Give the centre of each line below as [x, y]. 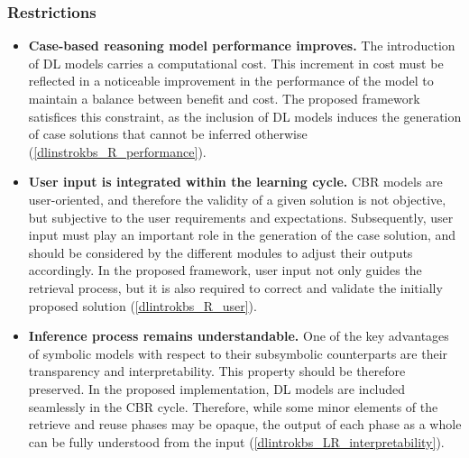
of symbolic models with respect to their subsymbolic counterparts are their [238, 353]
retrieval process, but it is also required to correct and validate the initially [235, 287]
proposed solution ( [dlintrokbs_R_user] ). [143, 305]
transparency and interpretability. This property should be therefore [217, 371]
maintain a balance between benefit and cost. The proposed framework [224, 98]
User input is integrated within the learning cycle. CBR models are [235, 182]
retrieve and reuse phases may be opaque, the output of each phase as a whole [245, 424]
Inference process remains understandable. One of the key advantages [239, 336]
